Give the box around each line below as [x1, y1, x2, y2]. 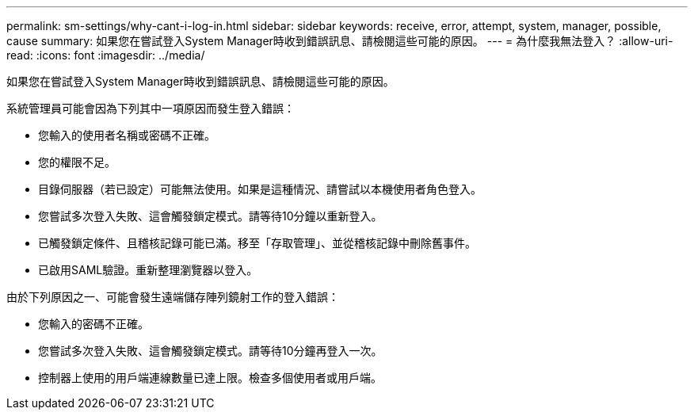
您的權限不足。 [38, 155, 116, 169]
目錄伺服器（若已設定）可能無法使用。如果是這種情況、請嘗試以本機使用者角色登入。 [38, 182, 482, 196]
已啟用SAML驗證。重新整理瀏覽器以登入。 [38, 263, 258, 277]
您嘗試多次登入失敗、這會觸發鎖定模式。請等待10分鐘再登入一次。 [38, 344, 383, 357]
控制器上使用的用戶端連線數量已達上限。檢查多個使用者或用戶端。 [38, 371, 382, 384]
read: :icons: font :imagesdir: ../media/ [6, 48, 205, 62]
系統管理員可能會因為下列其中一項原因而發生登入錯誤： [6, 101, 295, 115]
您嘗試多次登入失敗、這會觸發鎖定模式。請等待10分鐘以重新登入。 [38, 209, 383, 223]
